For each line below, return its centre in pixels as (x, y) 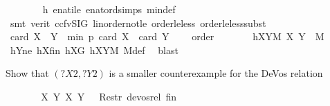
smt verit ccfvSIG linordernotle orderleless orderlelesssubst (138, 23)
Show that (27, 73)
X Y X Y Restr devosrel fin (109, 96)
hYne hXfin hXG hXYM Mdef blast (94, 50)
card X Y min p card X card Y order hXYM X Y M (167, 36)
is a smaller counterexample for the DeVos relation (216, 73)
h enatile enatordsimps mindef (109, 9)
